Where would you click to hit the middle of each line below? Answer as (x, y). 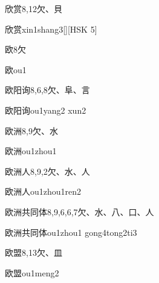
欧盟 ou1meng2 (32, 272)
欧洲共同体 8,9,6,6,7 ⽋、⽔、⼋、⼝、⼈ (79, 211)
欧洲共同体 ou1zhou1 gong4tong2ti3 (71, 232)
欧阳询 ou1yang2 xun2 (46, 110)
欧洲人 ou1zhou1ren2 (43, 191)
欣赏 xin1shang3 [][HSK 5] (51, 29)
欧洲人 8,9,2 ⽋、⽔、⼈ (47, 171)
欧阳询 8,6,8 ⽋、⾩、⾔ (47, 90)
